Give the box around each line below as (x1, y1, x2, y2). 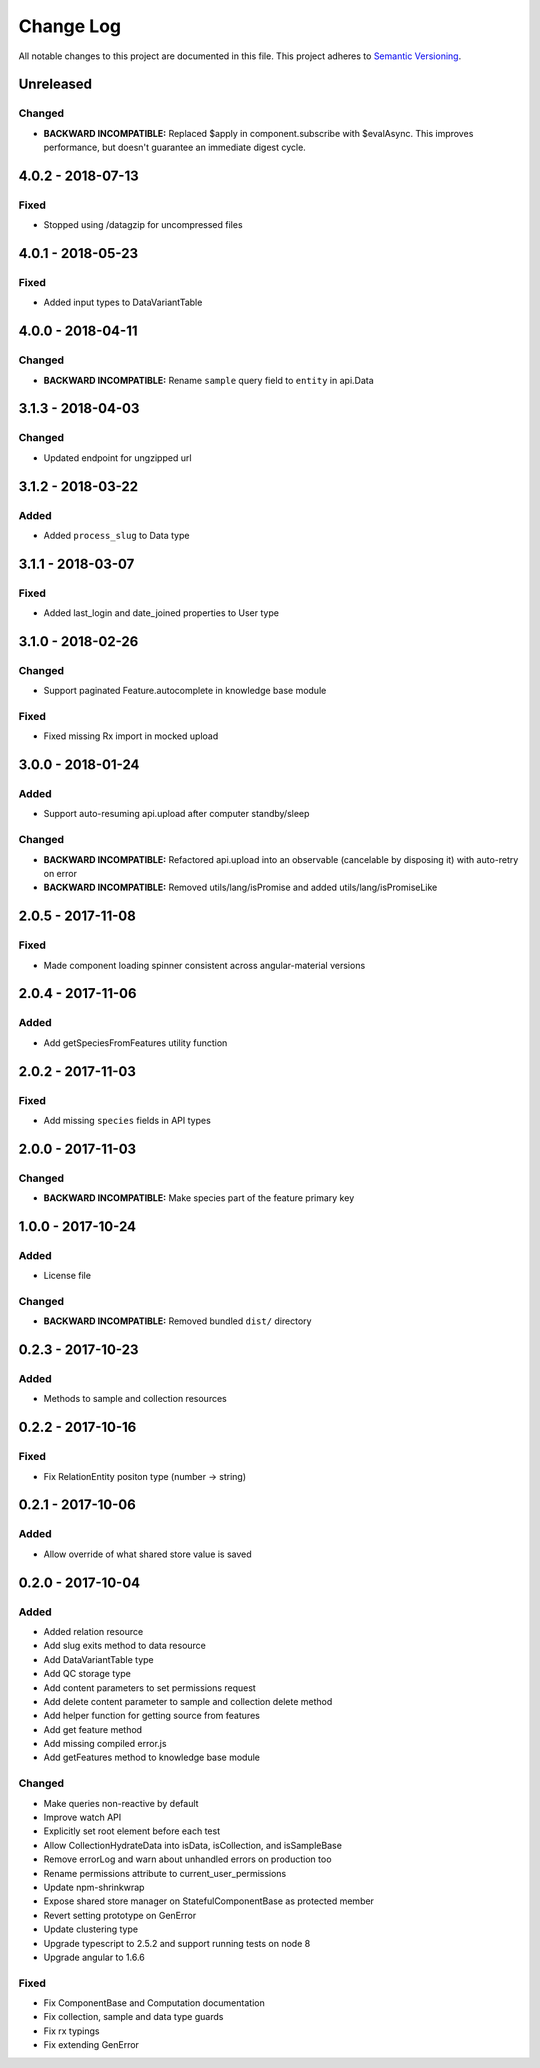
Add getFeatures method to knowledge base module (43, 1751, 260, 1764)
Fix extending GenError (43, 2039, 140, 2051)
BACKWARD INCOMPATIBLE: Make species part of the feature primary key (43, 1192, 355, 1204)
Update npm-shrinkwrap (43, 1881, 145, 1893)
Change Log (18, 15, 122, 37)
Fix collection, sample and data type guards (43, 2011, 224, 2023)
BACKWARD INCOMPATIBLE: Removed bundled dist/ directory (43, 1315, 312, 1327)
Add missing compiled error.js (43, 1738, 167, 1750)
